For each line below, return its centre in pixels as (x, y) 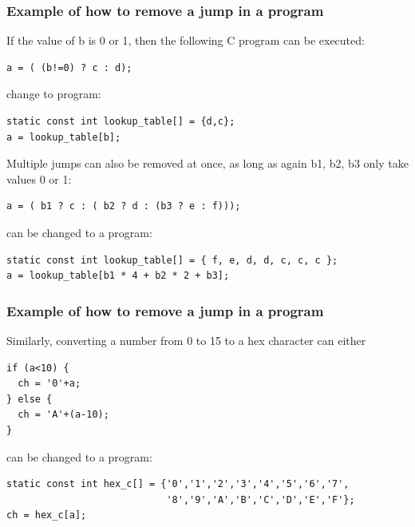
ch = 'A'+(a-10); (63, 415)
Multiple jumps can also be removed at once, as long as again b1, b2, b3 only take (207, 163)
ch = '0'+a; (49, 384)
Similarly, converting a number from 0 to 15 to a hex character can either (186, 340)
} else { (30, 399)
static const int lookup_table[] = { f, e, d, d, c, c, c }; (172, 260)
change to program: (54, 94)
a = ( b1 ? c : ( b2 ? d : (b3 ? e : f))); (124, 206)
